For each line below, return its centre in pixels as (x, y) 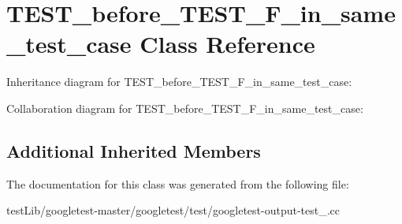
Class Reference (227, 44)
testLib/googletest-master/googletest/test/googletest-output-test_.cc (173, 210)
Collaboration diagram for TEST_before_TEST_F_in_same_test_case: (185, 108)
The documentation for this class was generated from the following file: (178, 183)
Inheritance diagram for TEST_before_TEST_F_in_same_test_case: (179, 82)
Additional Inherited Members (134, 150)
